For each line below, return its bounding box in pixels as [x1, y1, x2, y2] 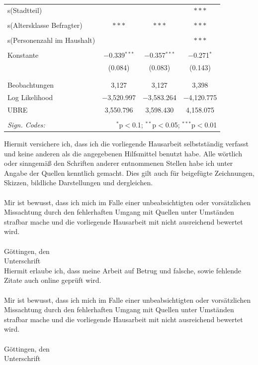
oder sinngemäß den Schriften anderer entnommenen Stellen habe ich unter [4, 158, 233, 168]
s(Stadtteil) [7, 4, 42, 15]
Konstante [7, 50, 39, 60]
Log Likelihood [7, 92, 53, 103]
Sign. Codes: [7, 120, 45, 129]
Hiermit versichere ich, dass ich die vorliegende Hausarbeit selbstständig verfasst [4, 138, 249, 149]
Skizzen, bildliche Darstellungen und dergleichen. [4, 177, 153, 188]
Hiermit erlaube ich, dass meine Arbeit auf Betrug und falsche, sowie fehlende [4, 265, 242, 275]
